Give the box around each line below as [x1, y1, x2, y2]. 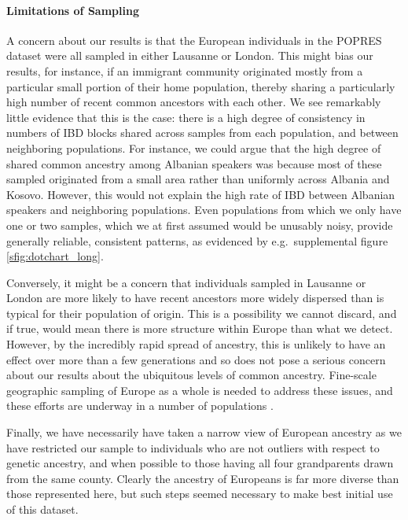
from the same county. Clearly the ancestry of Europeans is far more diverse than [6, 470, 399, 486]
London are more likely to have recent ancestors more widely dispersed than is [6, 290, 384, 306]
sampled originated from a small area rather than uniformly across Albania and [6, 171, 390, 187]
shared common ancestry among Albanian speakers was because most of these [6, 155, 382, 171]
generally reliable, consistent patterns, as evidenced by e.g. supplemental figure [6, 232, 388, 249]
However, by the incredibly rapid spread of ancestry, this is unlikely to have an [6, 336, 386, 352]
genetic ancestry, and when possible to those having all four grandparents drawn [6, 455, 394, 471]
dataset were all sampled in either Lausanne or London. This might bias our [6, 47, 373, 64]
